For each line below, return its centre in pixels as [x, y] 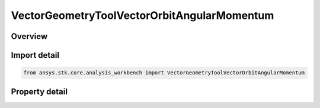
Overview [29, 36]
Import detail [35, 55]
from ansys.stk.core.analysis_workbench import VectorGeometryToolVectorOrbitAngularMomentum [164, 73]
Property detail [39, 91]
